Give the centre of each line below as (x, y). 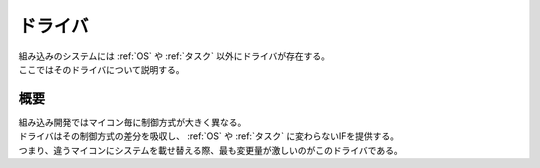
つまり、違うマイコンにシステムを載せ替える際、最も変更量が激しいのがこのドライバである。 (211, 150)
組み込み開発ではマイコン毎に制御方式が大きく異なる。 (132, 122)
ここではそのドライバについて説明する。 (101, 69)
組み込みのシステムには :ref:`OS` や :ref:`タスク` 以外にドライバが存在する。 (174, 56)
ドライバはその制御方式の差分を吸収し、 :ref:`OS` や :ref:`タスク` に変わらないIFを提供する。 (209, 136)
